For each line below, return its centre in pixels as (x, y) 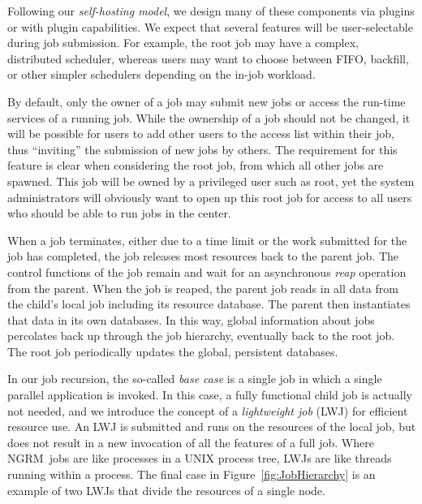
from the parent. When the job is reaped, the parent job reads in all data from (203, 288)
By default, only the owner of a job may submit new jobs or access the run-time (207, 101)
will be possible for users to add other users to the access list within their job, (201, 134)
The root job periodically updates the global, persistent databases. (173, 351)
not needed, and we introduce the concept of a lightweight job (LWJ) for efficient (208, 410)
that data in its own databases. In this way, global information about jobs (191, 319)
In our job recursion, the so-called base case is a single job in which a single (195, 379)
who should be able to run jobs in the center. (119, 213)
